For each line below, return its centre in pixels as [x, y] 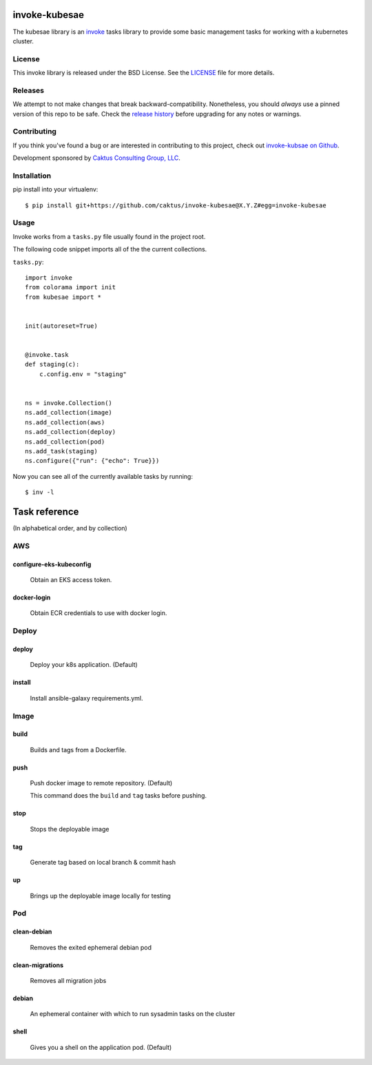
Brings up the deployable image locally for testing [101, 896]
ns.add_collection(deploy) [71, 432]
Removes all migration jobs [68, 981]
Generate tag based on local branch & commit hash [103, 862]
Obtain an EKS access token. [71, 580]
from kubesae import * [63, 297]
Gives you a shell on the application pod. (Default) [101, 1047]
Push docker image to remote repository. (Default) [101, 783]
